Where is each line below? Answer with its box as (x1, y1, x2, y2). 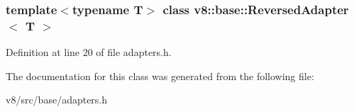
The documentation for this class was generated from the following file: (6, 68, 314, 83)
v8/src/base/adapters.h (6, 92, 108, 107)
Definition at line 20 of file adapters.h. (6, 45, 172, 60)
